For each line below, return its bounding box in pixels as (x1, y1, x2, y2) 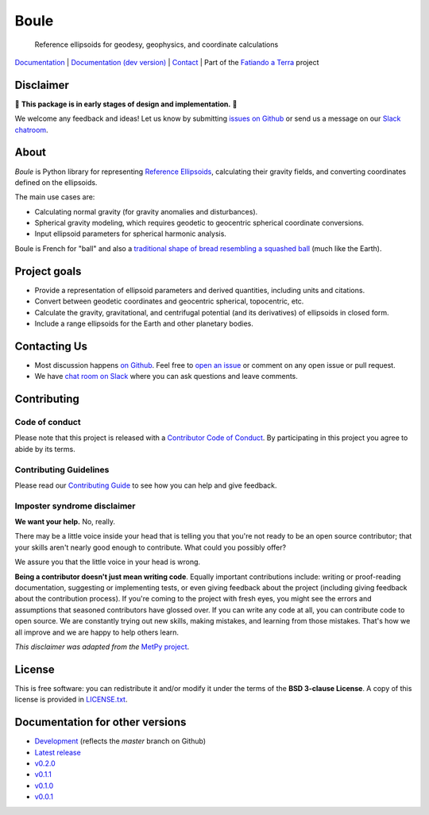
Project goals (14, 265, 82, 278)
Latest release (34, 747, 81, 757)
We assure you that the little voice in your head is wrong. (14, 557, 201, 567)
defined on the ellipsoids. (14, 177, 98, 187)
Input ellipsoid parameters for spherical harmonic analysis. (34, 229, 226, 238)
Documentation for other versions (14, 716, 187, 729)
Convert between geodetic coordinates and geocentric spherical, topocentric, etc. (34, 296, 304, 306)
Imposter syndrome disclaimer (14, 500, 136, 512)
